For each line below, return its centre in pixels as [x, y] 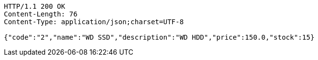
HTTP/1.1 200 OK [35, 6]
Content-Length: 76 [41, 14]
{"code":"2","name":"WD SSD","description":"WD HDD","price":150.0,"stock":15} [159, 37]
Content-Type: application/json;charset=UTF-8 [94, 22]
